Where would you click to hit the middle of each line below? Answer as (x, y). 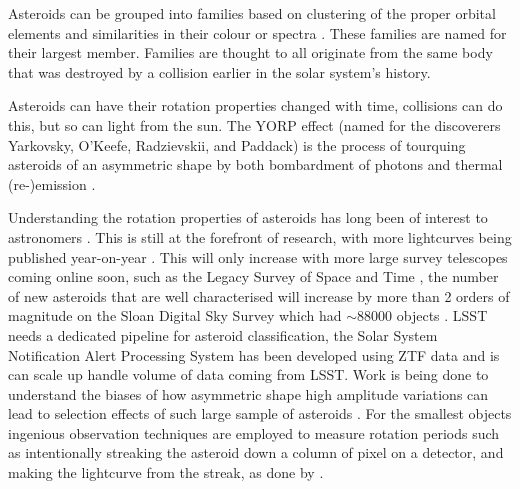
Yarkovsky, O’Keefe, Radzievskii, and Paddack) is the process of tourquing (237, 144)
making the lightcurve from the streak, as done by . (166, 472)
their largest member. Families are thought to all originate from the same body (250, 52)
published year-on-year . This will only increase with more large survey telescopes (258, 256)
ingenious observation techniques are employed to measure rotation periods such (254, 432)
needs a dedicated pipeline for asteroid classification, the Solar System (223, 334)
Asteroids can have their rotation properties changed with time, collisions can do (255, 105)
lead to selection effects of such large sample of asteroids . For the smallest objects (260, 413)
